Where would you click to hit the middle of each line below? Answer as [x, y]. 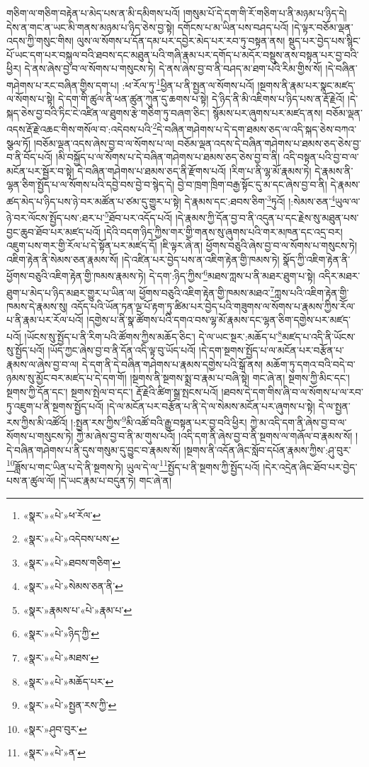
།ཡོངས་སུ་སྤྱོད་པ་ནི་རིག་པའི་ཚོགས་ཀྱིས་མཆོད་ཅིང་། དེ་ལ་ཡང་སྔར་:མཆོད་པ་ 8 [153, 335]
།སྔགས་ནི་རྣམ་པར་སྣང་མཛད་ [306, 85]
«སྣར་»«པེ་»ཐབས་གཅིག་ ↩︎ [72, 562]
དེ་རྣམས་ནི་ [334, 170]
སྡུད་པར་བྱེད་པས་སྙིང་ [324, 41]
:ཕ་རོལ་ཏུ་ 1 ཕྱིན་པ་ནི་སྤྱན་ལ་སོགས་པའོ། [188, 84]
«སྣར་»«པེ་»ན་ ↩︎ [54, 752]
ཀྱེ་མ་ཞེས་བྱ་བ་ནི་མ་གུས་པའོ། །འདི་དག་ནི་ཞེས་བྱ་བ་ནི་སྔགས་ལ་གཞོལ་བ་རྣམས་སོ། [215, 436]
